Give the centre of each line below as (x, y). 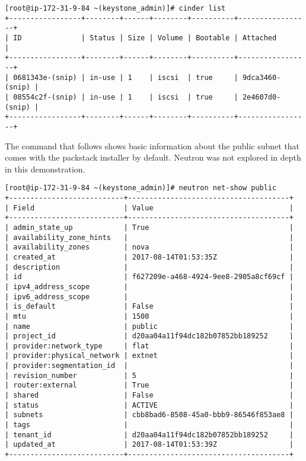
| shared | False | (149, 396)
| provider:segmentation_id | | (149, 366)
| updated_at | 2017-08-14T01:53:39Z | (149, 445)
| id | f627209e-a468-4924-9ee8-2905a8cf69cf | (149, 277)
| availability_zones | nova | (149, 247)
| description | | (149, 267)
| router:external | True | (149, 385)
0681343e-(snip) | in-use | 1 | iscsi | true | (126, 77)
